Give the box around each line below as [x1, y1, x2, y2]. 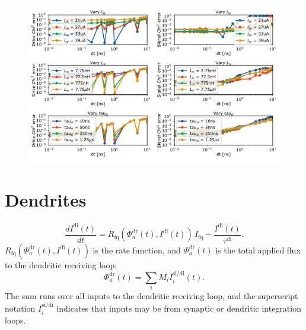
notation [5, 302, 36, 314]
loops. [5, 314, 26, 326]
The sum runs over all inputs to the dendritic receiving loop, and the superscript [5, 290, 298, 302]
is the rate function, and [93, 243, 181, 256]
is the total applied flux [215, 243, 301, 256]
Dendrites [5, 188, 87, 212]
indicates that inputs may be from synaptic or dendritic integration [56, 302, 301, 314]
